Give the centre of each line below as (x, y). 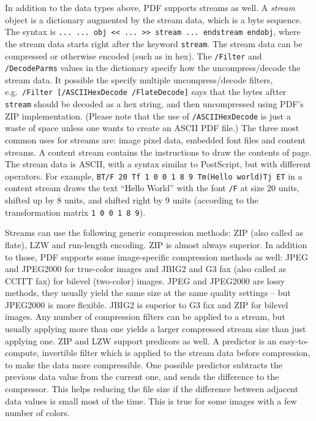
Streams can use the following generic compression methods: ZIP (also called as (154, 233)
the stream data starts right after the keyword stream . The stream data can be (154, 43)
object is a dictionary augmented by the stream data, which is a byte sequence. (153, 19)
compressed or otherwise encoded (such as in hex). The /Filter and (134, 55)
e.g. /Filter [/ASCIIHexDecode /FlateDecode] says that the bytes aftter (146, 92)
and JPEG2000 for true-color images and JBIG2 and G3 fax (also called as (146, 269)
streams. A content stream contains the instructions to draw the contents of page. (158, 152)
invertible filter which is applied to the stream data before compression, (176, 353)
